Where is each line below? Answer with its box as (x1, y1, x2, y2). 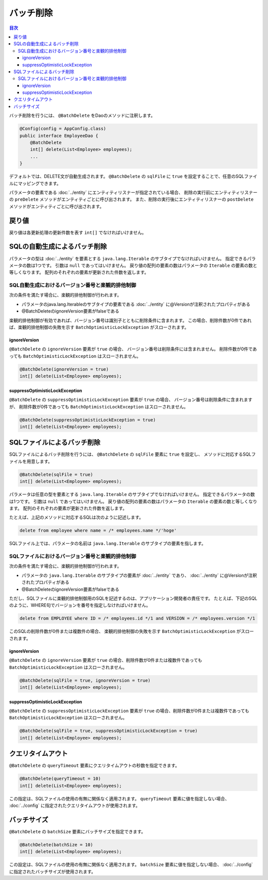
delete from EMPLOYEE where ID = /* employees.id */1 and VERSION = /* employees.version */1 (19, 616, 256, 621)
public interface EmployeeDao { (19, 133, 99, 139)
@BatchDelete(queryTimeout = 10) (19, 776, 101, 782)
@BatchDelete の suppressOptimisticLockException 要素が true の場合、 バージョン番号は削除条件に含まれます (9, 397, 253, 402)
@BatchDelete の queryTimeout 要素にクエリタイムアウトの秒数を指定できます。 (9, 763, 180, 769)
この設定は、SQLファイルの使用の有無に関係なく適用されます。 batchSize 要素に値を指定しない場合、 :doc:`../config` (9, 862, 253, 868)
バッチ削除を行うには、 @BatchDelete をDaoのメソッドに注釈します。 (9, 112, 155, 119)
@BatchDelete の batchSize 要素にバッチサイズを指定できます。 (9, 828, 146, 834)
